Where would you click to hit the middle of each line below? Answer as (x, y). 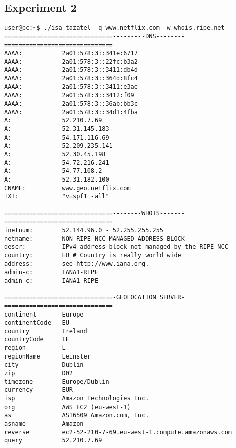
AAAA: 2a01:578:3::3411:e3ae (71, 87)
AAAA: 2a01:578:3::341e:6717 (71, 53)
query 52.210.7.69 (53, 441)
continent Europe (44, 314)
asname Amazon (44, 424)
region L (35, 348)
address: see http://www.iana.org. (77, 264)
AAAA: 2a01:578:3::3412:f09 (69, 95)
